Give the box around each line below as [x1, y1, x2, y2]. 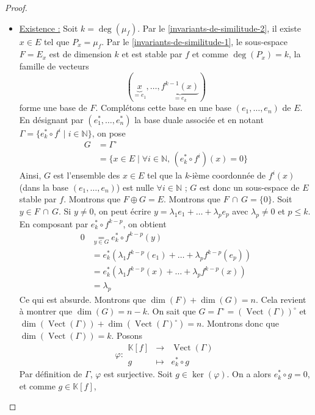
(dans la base [19, 180, 69, 193]
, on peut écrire [93, 204, 151, 217]
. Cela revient [256, 293, 306, 305]
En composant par [19, 217, 89, 230]
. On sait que [147, 305, 196, 317]
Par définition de [19, 367, 82, 380]
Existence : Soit [19, 21, 78, 34]
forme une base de [19, 101, 87, 114]
